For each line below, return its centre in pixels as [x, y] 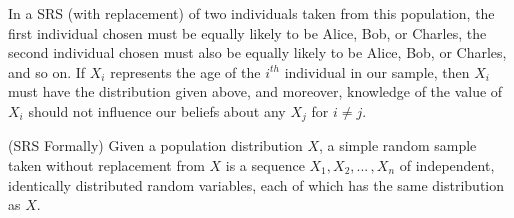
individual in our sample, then [377, 71]
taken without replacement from [106, 165]
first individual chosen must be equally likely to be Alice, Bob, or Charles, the [247, 32]
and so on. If [47, 71]
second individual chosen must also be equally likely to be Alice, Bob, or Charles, [257, 52]
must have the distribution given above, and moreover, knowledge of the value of [255, 91]
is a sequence [265, 165]
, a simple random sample [397, 145]
